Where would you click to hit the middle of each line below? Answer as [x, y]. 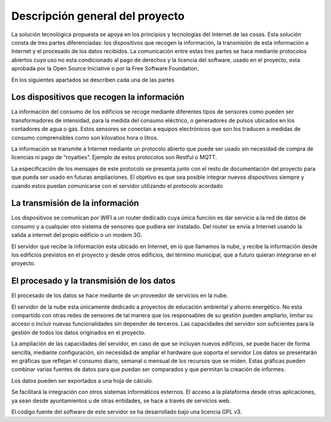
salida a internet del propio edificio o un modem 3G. [77, 235]
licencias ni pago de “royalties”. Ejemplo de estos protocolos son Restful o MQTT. [114, 157]
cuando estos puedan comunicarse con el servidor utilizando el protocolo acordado [117, 186]
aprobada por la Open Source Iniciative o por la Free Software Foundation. [105, 69]
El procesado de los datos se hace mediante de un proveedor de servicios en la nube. [120, 296]
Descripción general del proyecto [98, 16]
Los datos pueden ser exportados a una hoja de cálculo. [82, 380]
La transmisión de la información [75, 203]
